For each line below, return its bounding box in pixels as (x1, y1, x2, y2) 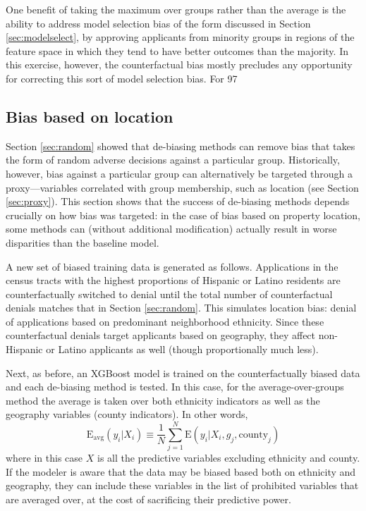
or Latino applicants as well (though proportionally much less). (46, 342, 319, 357)
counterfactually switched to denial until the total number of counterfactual (6, 286, 333, 301)
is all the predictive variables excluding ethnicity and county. (97, 450, 360, 465)
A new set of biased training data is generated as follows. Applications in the (6, 259, 338, 273)
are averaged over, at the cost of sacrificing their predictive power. (6, 491, 291, 506)
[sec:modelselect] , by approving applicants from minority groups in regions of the (6, 30, 355, 44)
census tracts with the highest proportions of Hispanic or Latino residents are (6, 273, 341, 288)
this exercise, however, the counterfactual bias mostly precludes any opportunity (6, 57, 353, 72)
